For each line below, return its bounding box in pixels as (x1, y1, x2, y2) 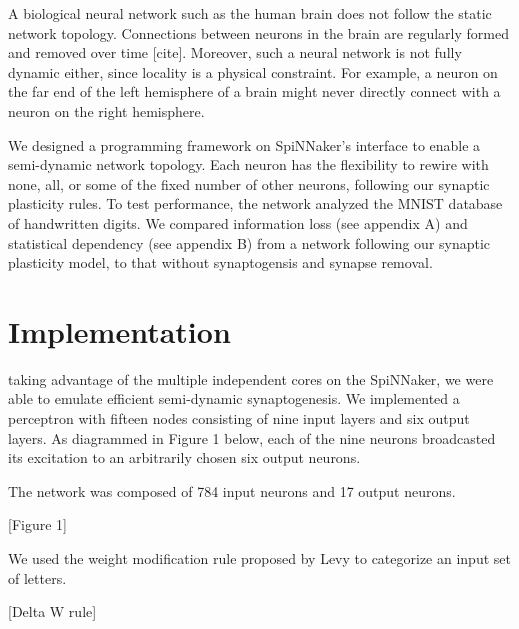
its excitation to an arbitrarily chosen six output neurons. (8, 447, 361, 468)
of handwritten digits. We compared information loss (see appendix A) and (8, 212, 468, 233)
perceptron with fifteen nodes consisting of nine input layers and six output (8, 408, 470, 429)
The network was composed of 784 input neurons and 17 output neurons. (8, 480, 456, 501)
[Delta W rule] (8, 601, 97, 622)
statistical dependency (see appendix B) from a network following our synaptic (8, 232, 491, 253)
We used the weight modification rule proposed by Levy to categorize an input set (8, 548, 511, 568)
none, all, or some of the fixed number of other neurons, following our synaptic (8, 173, 490, 194)
